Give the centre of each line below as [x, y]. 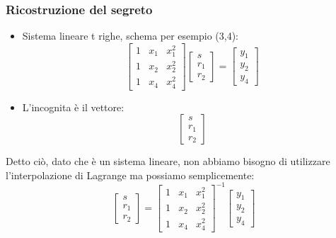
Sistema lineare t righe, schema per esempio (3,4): [130, 36]
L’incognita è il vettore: [73, 107]
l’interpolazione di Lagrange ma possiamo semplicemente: [130, 175]
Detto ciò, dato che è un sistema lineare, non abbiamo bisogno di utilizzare [168, 161]
